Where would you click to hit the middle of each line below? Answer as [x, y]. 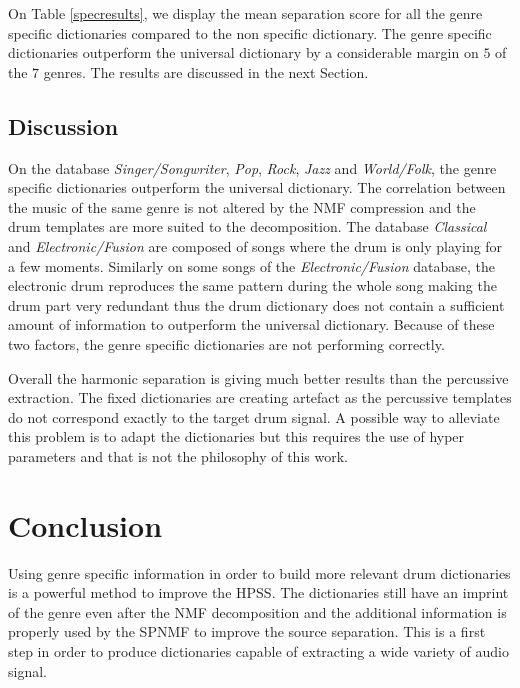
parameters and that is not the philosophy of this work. [178, 455]
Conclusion [85, 524]
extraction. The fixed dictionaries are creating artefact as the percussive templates [260, 397]
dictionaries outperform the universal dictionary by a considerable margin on [243, 52]
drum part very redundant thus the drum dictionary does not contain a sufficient [256, 304]
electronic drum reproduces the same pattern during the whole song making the [252, 285]
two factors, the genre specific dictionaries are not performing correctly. [226, 343]
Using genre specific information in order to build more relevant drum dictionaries [259, 572]
